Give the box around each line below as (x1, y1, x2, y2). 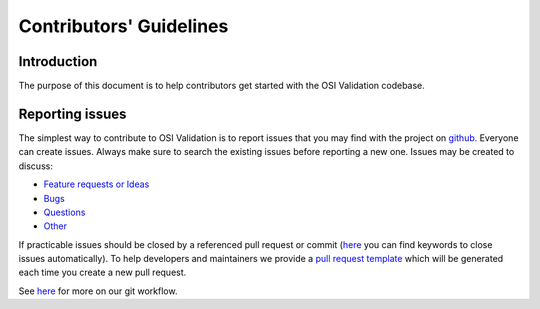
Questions (43, 206, 86, 218)
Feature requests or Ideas (43, 178, 150, 190)
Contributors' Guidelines (18, 15, 229, 37)
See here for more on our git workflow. (18, 285, 178, 297)
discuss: (18, 160, 54, 172)
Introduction (18, 53, 98, 70)
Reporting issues (18, 105, 127, 122)
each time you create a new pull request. (18, 266, 187, 279)
